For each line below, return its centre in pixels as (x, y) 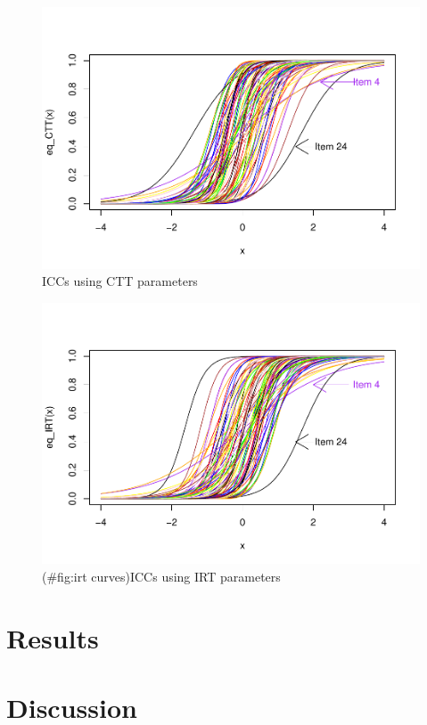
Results (53, 637)
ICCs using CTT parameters (120, 281)
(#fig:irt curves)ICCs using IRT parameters (161, 576)
